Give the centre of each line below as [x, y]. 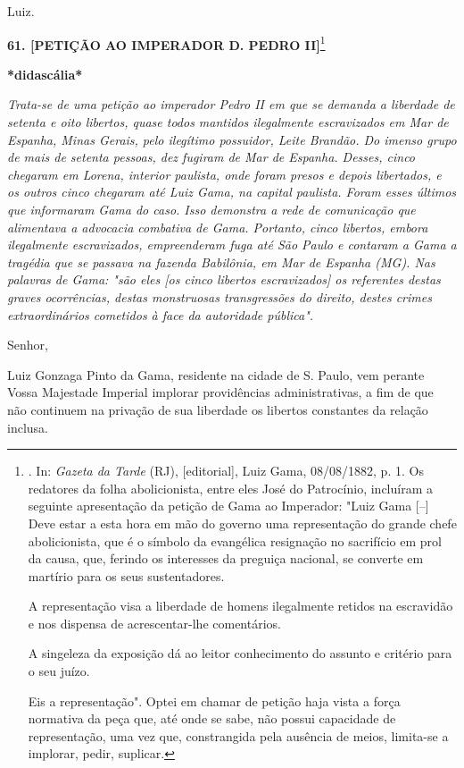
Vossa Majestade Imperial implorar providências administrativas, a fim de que [220, 392]
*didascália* [45, 74]
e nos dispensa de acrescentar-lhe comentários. [154, 623]
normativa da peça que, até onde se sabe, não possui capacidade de [212, 718]
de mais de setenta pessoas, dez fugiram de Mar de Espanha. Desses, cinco [211, 157]
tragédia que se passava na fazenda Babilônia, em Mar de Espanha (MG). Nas [221, 262]
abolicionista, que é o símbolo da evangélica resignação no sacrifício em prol [235, 540]
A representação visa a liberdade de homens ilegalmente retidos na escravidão [240, 606]
